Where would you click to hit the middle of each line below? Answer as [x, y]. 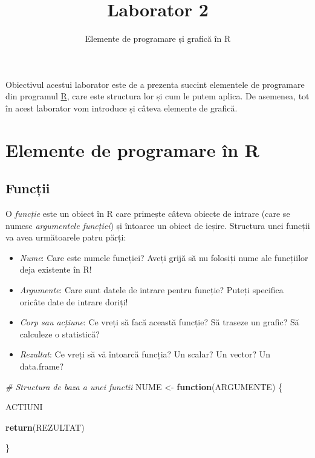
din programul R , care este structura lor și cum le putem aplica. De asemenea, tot [157, 96]
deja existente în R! [56, 269]
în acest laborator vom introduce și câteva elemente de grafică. [122, 108]
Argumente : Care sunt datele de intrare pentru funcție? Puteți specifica [151, 290]
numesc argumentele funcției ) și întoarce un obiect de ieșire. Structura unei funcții [158, 225]
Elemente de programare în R [133, 149]
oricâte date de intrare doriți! [74, 301]
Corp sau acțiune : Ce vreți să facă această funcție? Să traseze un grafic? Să [159, 322]
